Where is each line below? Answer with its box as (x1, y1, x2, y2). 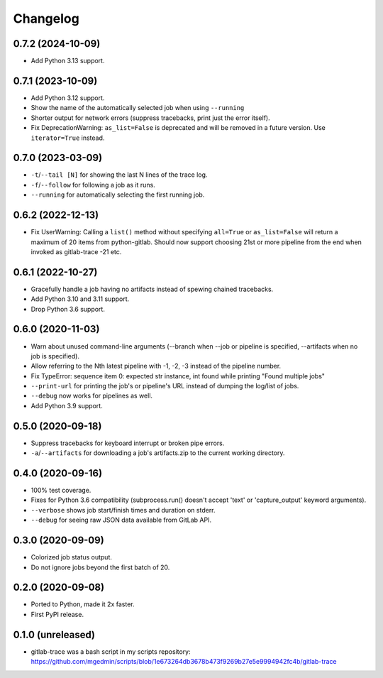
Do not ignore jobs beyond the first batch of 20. (30, 563, 170, 572)
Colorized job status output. (30, 553, 113, 562)
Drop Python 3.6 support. (30, 305, 106, 313)
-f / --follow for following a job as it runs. (30, 180, 155, 189)
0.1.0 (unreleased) (13, 628, 96, 640)
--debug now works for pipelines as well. (30, 391, 152, 400)
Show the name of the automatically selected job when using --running (30, 104, 245, 112)
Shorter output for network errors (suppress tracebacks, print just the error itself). (30, 114, 270, 122)
